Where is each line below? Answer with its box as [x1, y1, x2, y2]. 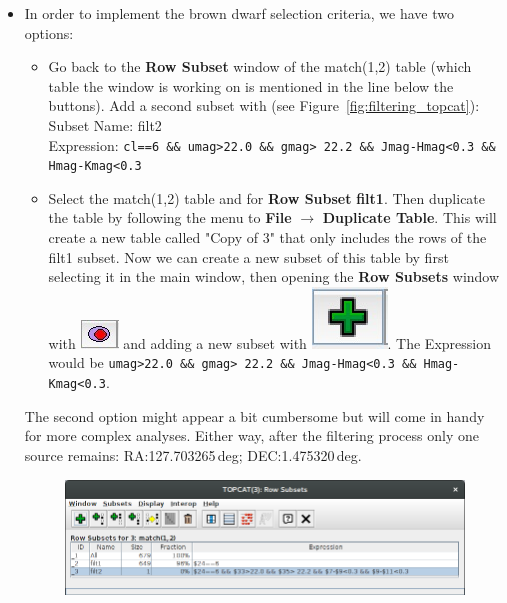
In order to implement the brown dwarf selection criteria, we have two [24, 3, 455, 23]
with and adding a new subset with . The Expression [48, 332, 491, 353]
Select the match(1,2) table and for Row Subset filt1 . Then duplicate [48, 187, 486, 208]
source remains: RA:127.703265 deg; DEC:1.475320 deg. [24, 444, 362, 465]
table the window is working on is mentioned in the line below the [48, 75, 454, 96]
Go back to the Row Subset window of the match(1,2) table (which [48, 56, 472, 77]
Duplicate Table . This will [322, 207, 497, 228]
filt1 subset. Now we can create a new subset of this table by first [48, 246, 449, 267]
